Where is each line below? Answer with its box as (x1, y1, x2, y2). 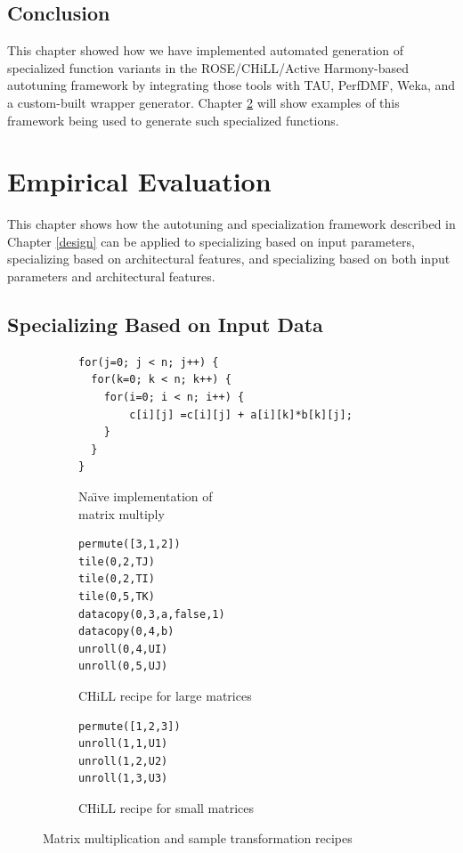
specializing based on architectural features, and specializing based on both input (7, 249, 451, 268)
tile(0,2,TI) (78, 573, 155, 586)
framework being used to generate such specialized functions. (7, 110, 339, 129)
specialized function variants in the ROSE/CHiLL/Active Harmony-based (7, 58, 410, 77)
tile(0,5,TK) (78, 590, 155, 603)
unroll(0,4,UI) (78, 642, 168, 655)
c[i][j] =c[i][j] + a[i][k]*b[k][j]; (129, 408, 353, 421)
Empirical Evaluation (7, 163, 272, 199)
